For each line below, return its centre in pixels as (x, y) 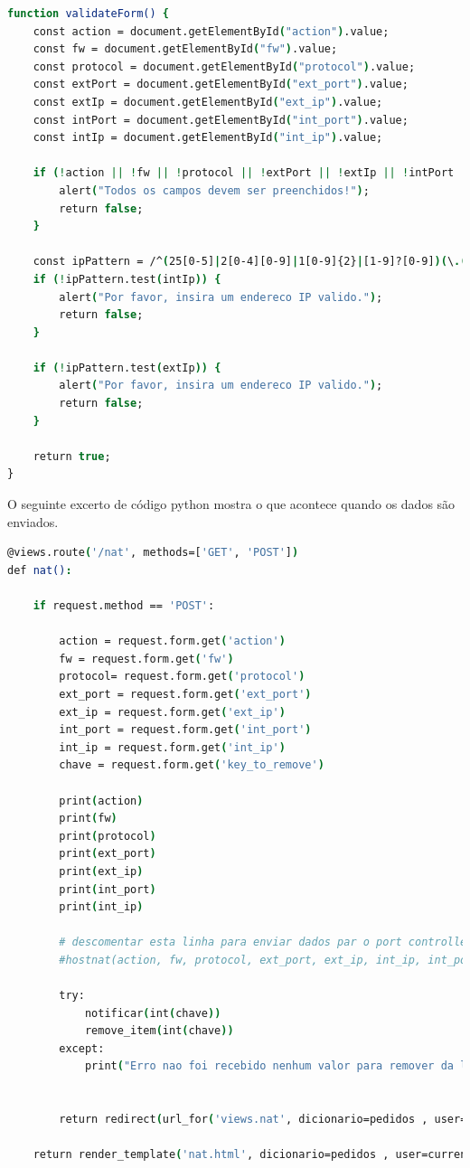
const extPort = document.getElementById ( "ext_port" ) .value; (221, 85)
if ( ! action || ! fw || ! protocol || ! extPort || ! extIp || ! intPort (244, 173)
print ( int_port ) (108, 889)
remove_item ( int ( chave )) (159, 1031)
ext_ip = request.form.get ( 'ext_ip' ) (172, 712)
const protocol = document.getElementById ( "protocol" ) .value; (224, 66)
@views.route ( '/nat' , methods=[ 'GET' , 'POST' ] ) (153, 553)
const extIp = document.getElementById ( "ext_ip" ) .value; (208, 102)
